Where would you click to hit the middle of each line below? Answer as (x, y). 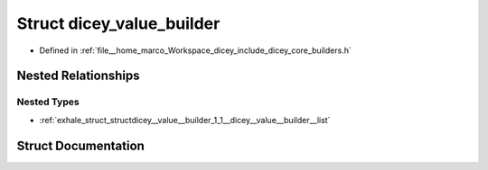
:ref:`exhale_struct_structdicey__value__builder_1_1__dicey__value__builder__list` (185, 120)
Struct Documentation (80, 145)
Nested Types (48, 102)
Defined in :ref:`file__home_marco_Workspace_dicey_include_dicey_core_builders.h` (195, 50)
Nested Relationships (78, 76)
